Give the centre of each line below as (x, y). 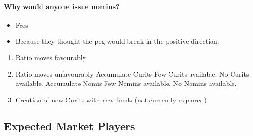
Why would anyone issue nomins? (62, 6)
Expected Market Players (70, 126)
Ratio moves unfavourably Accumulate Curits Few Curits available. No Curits (132, 74)
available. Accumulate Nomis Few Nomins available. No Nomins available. (126, 83)
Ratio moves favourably (51, 57)
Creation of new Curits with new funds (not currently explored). (112, 99)
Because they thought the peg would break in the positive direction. (117, 41)
